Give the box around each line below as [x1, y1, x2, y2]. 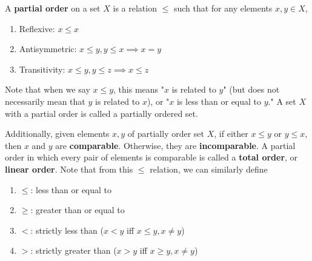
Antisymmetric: [19, 42, 77, 55]
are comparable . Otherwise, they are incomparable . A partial [55, 139, 296, 151]
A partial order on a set [5, 2, 101, 14]
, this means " [113, 83, 164, 96]
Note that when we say [5, 83, 90, 96]
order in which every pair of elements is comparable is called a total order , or [5, 151, 298, 164]
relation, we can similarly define [150, 162, 268, 175]
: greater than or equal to [30, 203, 125, 216]
